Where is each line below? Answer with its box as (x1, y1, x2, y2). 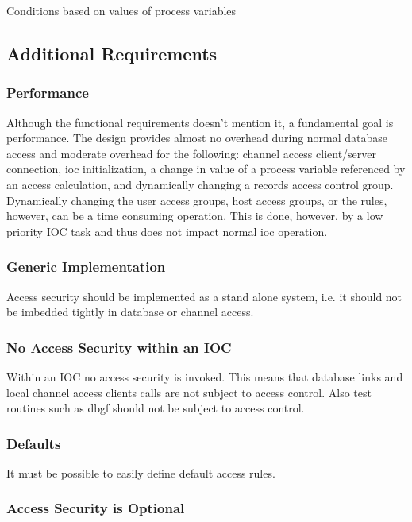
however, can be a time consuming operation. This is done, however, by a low (6, 207, 383, 224)
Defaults (6, 433, 61, 453)
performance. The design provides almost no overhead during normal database (6, 130, 388, 146)
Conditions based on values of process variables (6, 2, 237, 18)
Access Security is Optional (6, 498, 185, 518)
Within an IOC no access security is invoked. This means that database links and (6, 368, 403, 385)
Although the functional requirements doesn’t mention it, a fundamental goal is (6, 114, 394, 130)
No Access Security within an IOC (6, 337, 232, 357)
